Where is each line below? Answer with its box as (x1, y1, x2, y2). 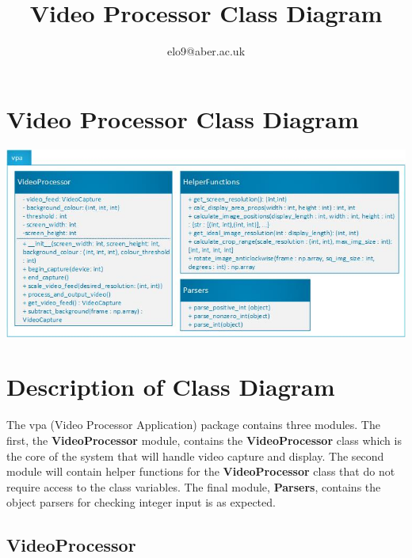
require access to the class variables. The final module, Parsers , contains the (6, 478, 381, 495)
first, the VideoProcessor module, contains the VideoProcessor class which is (6, 431, 402, 448)
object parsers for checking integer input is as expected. (6, 494, 276, 511)
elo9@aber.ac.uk (166, 43, 246, 59)
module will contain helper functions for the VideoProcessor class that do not (6, 463, 395, 480)
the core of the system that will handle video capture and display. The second (6, 447, 384, 464)
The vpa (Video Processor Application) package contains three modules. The (6, 416, 380, 433)
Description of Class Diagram (6, 370, 335, 403)
